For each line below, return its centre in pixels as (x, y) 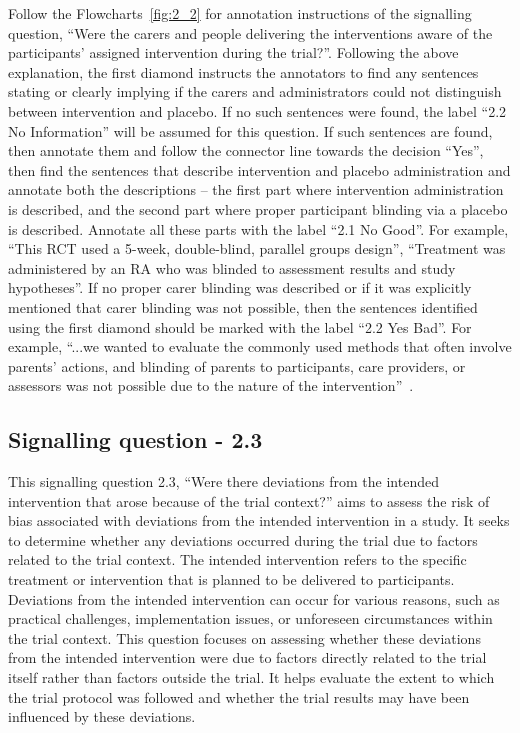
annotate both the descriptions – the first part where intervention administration (256, 189)
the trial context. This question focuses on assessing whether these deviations (244, 637)
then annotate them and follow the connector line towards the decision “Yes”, (246, 150)
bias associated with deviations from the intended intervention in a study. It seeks (259, 520)
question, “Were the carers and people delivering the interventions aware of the (250, 32)
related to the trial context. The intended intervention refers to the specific (237, 559)
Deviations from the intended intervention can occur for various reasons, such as (254, 598)
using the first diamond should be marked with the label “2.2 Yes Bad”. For (240, 326)
